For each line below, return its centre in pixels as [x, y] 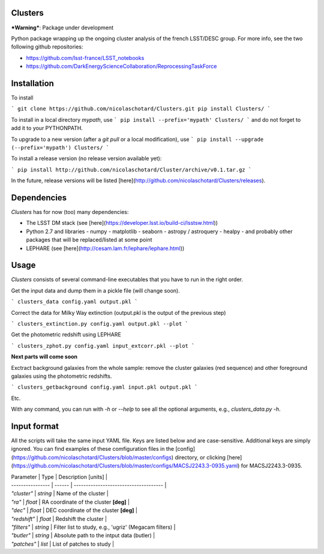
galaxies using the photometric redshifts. [61, 376]
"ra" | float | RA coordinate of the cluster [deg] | [70, 502]
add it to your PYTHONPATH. [47, 128]
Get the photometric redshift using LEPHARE [66, 335]
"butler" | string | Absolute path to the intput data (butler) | [83, 535]
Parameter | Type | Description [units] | [59, 477]
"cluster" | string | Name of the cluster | [60, 493]
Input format [35, 426]
